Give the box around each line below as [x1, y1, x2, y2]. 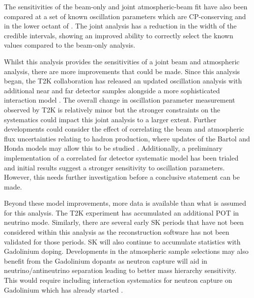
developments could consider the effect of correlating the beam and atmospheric [4, 124, 244, 134]
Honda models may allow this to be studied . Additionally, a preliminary [4, 143, 223, 153]
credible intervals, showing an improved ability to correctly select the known [4, 30, 233, 40]
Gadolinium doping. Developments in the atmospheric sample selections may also [4, 246, 249, 256]
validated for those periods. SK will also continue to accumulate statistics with [4, 236, 241, 246]
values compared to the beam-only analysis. [4, 40, 136, 50]
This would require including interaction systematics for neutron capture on [4, 275, 232, 285]
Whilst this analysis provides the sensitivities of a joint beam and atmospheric [4, 56, 240, 66]
